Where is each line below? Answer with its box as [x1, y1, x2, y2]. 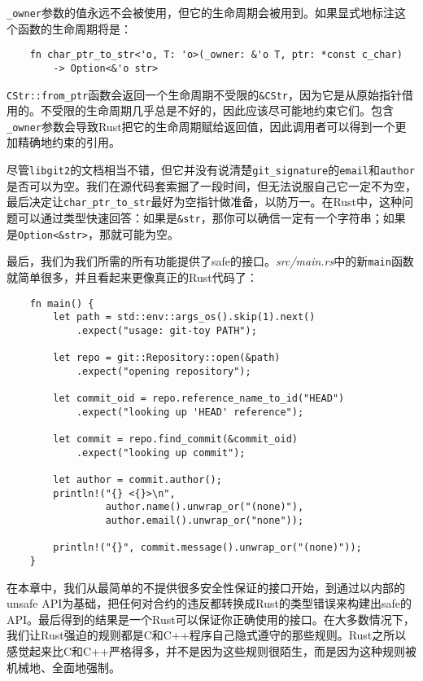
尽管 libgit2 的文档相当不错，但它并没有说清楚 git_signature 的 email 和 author [7, 161, 415, 178]
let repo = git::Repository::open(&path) [53, 352, 281, 364]
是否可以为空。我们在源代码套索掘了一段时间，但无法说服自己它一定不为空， [7, 177, 416, 194]
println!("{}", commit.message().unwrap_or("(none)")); [53, 542, 362, 554]
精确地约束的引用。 [17, 134, 120, 151]
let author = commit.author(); [53, 474, 222, 486]
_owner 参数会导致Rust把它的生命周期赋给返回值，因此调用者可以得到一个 [7, 117, 395, 134]
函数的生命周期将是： [17, 20, 132, 37]
